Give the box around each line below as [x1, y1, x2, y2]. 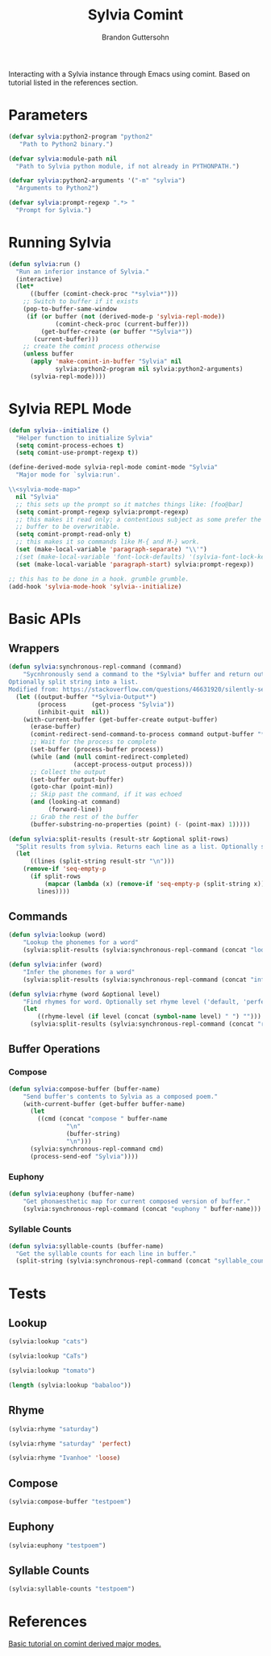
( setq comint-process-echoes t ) [15, 441, 125, 449]
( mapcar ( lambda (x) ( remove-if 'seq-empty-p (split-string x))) [44, 880, 269, 888]
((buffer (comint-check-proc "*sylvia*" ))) [29, 290, 179, 298]
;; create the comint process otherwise [23, 343, 161, 351]
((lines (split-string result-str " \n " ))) [29, 857, 175, 866]
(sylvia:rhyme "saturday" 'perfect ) [8, 1439, 131, 1448]
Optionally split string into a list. [8, 678, 139, 686]
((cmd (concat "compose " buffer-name [37, 1115, 168, 1123]
